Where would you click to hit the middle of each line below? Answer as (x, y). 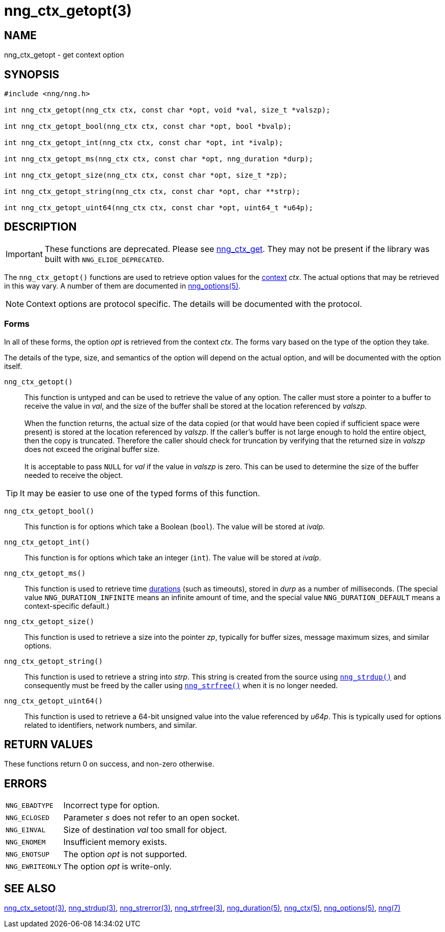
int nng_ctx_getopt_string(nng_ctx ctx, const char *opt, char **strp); (152, 192)
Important (24, 254)
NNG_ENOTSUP (28, 854)
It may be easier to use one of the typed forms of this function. (140, 493)
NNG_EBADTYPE (30, 805)
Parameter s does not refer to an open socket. (151, 818)
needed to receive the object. (74, 475)
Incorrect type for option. (112, 806)
